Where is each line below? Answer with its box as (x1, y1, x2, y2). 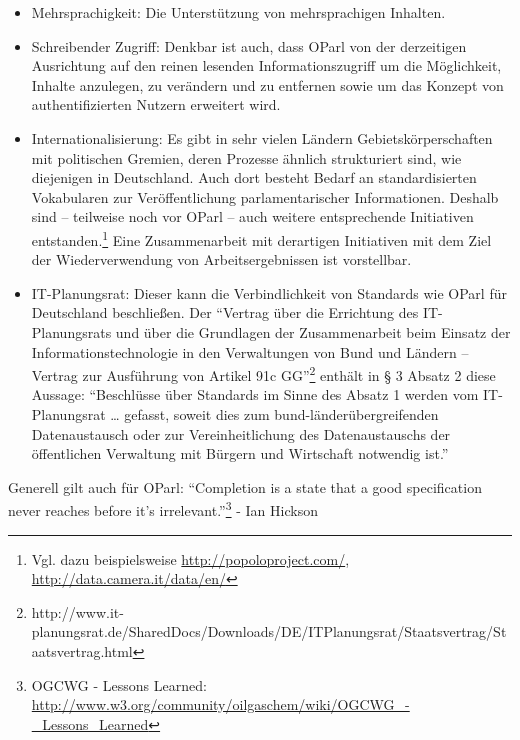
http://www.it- (31, 601, 124, 622)
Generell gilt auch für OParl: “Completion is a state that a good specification (8, 476, 482, 497)
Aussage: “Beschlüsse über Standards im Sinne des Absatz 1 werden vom (31, 384, 479, 405)
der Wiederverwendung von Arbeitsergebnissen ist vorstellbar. (31, 249, 412, 270)
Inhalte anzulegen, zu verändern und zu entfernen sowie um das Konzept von (31, 74, 504, 95)
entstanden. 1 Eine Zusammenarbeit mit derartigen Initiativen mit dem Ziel (31, 226, 492, 250)
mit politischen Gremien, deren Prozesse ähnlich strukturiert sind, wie (31, 147, 462, 168)
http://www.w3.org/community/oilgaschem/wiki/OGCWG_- (31, 694, 410, 715)
